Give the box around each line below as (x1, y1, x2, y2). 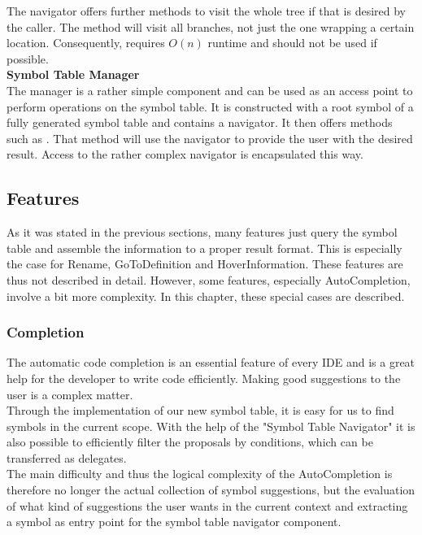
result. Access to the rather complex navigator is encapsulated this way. (7, 146, 363, 163)
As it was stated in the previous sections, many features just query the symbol (7, 224, 398, 241)
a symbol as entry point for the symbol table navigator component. (7, 513, 342, 530)
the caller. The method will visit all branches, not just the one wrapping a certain (7, 18, 415, 35)
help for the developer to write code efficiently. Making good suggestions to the (7, 369, 401, 386)
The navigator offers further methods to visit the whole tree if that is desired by (7, 2, 406, 19)
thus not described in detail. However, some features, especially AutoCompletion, (7, 271, 411, 288)
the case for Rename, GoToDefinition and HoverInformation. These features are (7, 255, 403, 272)
